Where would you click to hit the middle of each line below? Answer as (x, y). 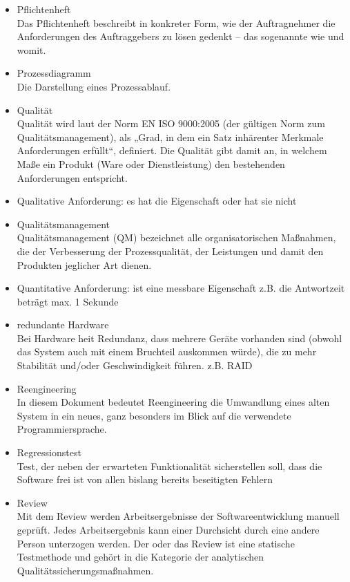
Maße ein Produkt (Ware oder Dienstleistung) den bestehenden (151, 163)
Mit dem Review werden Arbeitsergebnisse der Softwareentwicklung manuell (178, 516)
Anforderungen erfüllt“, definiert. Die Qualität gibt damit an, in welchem (172, 150)
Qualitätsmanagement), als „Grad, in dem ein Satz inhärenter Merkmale (170, 137)
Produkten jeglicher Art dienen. (84, 264)
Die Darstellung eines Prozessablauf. (94, 86)
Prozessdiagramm (54, 73)
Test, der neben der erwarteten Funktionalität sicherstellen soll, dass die (169, 466)
